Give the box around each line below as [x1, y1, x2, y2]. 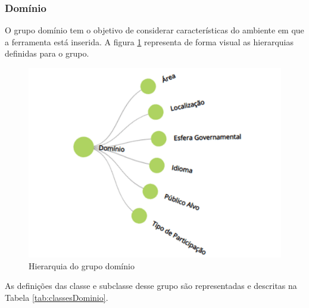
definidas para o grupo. [5, 47, 89, 60]
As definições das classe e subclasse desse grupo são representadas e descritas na [5, 279, 297, 292]
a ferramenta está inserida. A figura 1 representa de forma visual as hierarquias [5, 35, 294, 48]
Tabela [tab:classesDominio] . [5, 291, 108, 303]
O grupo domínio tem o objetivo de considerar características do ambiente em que [5, 24, 304, 36]
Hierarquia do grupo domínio [29, 259, 135, 272]
